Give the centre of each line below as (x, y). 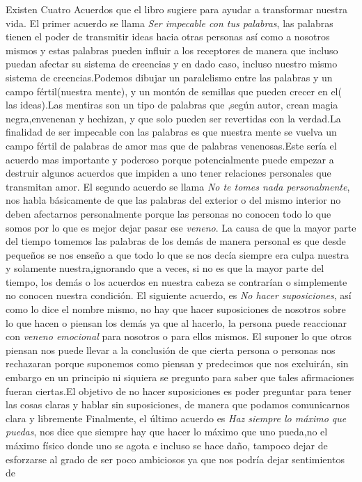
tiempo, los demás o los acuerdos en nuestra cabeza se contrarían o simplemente (176, 281)
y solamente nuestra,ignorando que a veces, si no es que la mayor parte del (165, 268)
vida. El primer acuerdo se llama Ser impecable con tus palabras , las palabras (170, 23)
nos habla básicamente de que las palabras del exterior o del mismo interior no (173, 200)
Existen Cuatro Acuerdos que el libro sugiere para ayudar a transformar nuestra (176, 9)
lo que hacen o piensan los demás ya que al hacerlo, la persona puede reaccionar (176, 322)
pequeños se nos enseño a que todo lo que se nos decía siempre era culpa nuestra (177, 254)
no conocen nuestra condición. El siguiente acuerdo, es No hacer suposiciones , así (179, 295)
